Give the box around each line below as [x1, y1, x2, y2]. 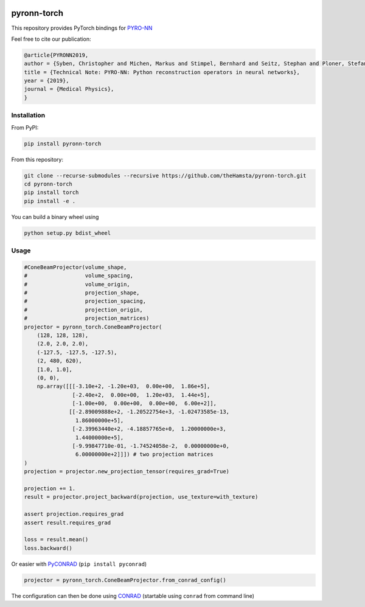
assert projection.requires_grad [24, 511, 124, 518]
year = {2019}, [24, 77, 69, 85]
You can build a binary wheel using [11, 213, 99, 220]
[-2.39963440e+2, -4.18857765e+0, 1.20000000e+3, [72, 426, 226, 432]
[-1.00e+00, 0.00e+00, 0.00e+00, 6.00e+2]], [72, 400, 217, 407]
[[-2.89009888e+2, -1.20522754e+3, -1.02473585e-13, [69, 408, 230, 415]
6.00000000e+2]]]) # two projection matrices [75, 451, 214, 458]
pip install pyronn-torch [24, 140, 102, 147]
